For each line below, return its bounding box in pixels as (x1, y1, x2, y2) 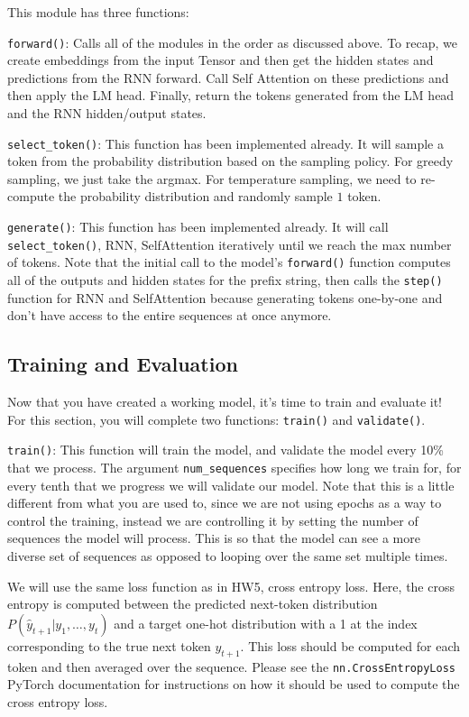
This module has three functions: (7, 3, 189, 21)
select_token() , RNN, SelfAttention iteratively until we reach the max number (7, 234, 452, 253)
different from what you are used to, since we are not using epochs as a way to (7, 493, 442, 512)
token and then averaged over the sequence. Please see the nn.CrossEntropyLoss (7, 657, 455, 676)
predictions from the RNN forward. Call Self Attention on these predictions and (7, 68, 449, 87)
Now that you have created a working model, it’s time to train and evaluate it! (7, 392, 443, 411)
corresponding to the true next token (7, 636, 211, 655)
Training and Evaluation (7, 350, 238, 378)
